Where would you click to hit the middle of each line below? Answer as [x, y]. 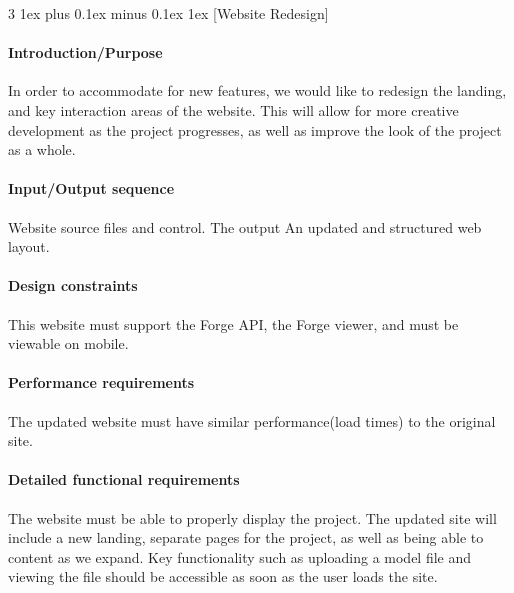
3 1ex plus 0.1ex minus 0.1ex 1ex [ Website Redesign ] [168, 13]
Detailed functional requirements [124, 479]
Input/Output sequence [91, 188]
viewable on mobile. [68, 343]
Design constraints [73, 285]
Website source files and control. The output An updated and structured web [245, 226]
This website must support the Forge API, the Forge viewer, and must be [233, 323]
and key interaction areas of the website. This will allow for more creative [233, 109]
